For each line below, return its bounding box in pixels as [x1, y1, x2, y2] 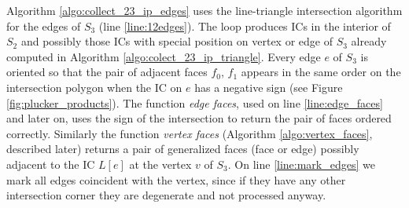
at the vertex [129, 155, 192, 172]
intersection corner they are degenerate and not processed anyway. [6, 187, 326, 203]
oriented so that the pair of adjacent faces [6, 64, 208, 80]
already [351, 33, 387, 49]
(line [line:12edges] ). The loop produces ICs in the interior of [98, 17, 391, 34]
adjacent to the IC [6, 155, 95, 172]
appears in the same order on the [241, 64, 401, 80]
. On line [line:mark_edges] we [227, 155, 375, 172]
